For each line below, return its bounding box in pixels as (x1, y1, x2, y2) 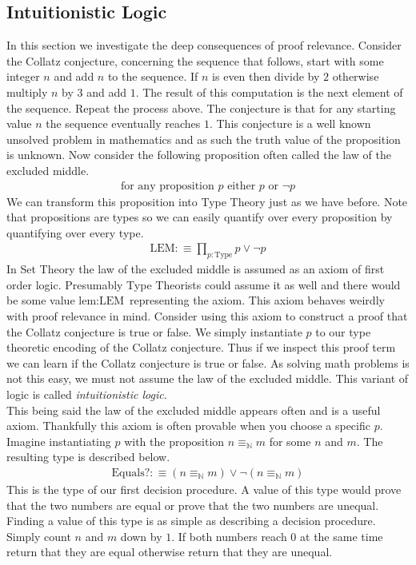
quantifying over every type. (6, 224, 144, 241)
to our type (315, 323, 371, 340)
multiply (6, 83, 48, 100)
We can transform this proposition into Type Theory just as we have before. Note (6, 193, 408, 209)
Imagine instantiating (6, 432, 111, 449)
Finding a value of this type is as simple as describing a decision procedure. (6, 512, 376, 529)
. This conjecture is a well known (209, 115, 371, 132)
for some (269, 432, 311, 449)
